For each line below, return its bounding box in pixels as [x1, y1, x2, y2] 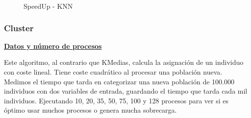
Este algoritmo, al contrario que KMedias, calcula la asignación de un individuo [4, 57, 244, 67]
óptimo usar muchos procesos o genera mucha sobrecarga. [4, 105, 177, 115]
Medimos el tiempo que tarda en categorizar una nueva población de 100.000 [4, 76, 234, 86]
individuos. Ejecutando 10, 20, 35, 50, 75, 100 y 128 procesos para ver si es [4, 95, 229, 105]
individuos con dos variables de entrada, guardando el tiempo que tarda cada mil [4, 86, 248, 96]
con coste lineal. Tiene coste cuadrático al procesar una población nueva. [4, 67, 223, 77]
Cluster [4, 21, 34, 34]
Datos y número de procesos [4, 40, 102, 51]
